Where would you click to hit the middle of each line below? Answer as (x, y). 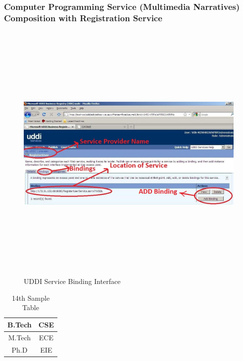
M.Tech (20, 337)
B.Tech (20, 324)
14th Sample (31, 298)
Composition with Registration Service (83, 18)
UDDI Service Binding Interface (72, 281)
